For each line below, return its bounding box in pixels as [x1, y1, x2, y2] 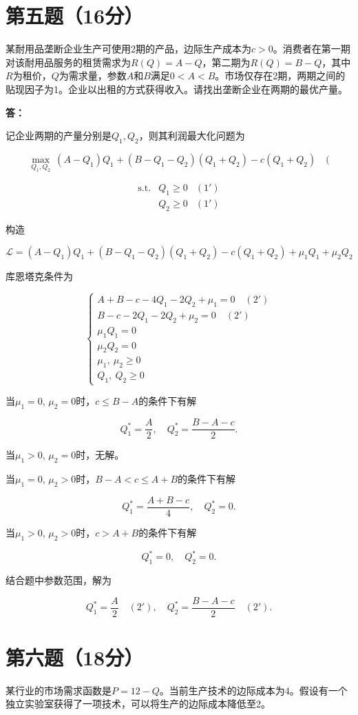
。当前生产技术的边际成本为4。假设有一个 [159, 683, 348, 697]
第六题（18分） [6, 643, 144, 671]
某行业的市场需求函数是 [6, 683, 112, 697]
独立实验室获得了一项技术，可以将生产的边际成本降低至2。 [6, 696, 271, 711]
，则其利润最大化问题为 [138, 128, 245, 143]
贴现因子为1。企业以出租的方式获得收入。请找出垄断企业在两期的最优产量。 [6, 81, 348, 96]
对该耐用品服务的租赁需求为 [6, 54, 131, 69]
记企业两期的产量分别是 [6, 128, 112, 143]
